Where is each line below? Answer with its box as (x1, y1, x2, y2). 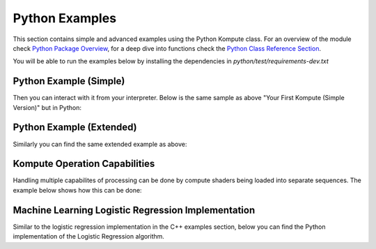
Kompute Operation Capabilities (13, 158, 155, 170)
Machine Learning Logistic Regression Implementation (13, 204, 256, 216)
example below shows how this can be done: (13, 186, 142, 194)
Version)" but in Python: (13, 103, 81, 111)
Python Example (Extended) (13, 122, 137, 134)
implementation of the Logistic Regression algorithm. (13, 232, 165, 241)
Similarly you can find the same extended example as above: (13, 140, 187, 148)
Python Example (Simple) (13, 75, 125, 87)
